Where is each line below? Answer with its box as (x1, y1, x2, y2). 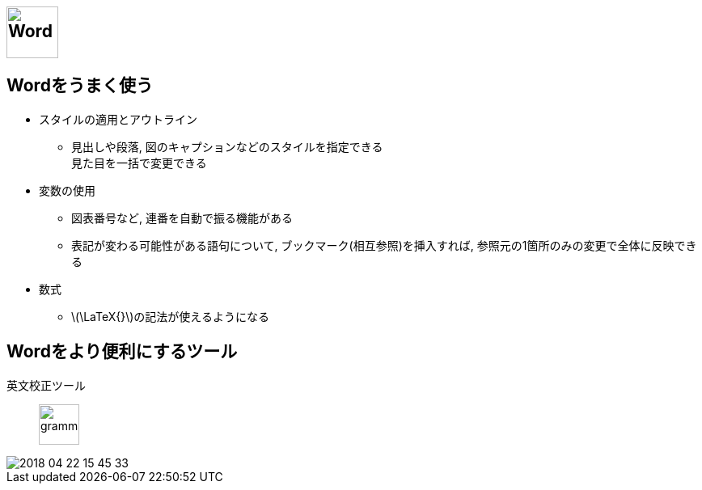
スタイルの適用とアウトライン (39, 112, 197, 126)
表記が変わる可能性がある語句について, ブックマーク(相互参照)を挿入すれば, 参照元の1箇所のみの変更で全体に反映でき (71, 238, 697, 252)
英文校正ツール (6, 378, 86, 392)
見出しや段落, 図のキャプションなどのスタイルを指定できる (71, 139, 383, 154)
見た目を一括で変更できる (71, 155, 207, 170)
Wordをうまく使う (6, 75, 153, 96)
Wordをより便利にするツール (6, 341, 238, 362)
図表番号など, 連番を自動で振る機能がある (71, 210, 293, 225)
